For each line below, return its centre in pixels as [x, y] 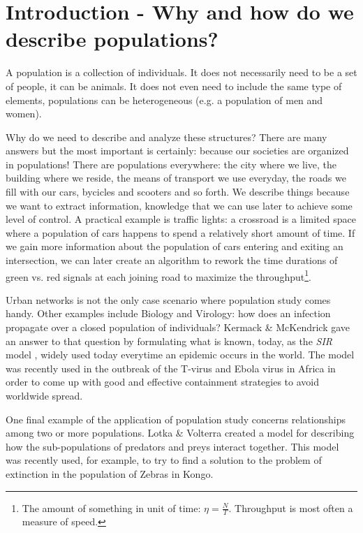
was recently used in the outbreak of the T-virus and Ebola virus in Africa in [171, 368]
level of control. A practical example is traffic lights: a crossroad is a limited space [181, 219]
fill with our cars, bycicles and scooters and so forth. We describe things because [178, 192]
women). [24, 114]
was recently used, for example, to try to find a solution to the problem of [164, 460]
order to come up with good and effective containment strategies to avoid [163, 382]
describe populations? [112, 39]
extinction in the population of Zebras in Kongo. [110, 474]
